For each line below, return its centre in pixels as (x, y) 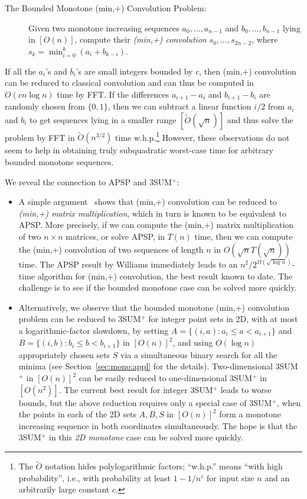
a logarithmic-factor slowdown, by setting (94, 330)
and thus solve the (260, 119)
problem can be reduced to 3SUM (80, 319)
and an (277, 477)
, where (265, 39)
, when (289, 402)
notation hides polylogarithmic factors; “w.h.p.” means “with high (164, 466)
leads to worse (246, 389)
